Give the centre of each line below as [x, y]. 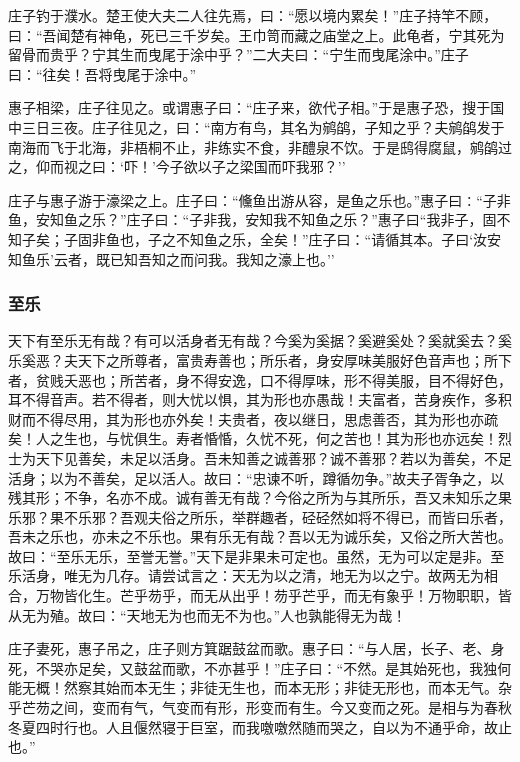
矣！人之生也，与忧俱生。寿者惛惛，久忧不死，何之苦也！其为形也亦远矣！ [253, 438]
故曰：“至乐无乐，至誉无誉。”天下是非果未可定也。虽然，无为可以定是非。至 [256, 555]
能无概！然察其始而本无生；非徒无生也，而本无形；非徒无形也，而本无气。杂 [260, 687]
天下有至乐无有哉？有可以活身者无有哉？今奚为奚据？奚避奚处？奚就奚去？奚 [260, 340]
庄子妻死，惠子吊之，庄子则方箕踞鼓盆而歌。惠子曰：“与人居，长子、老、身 [256, 648]
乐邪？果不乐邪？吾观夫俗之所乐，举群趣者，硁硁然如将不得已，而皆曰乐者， [260, 516]
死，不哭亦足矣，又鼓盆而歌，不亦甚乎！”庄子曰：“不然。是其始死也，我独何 [260, 667]
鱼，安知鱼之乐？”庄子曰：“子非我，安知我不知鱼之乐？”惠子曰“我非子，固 [252, 219]
